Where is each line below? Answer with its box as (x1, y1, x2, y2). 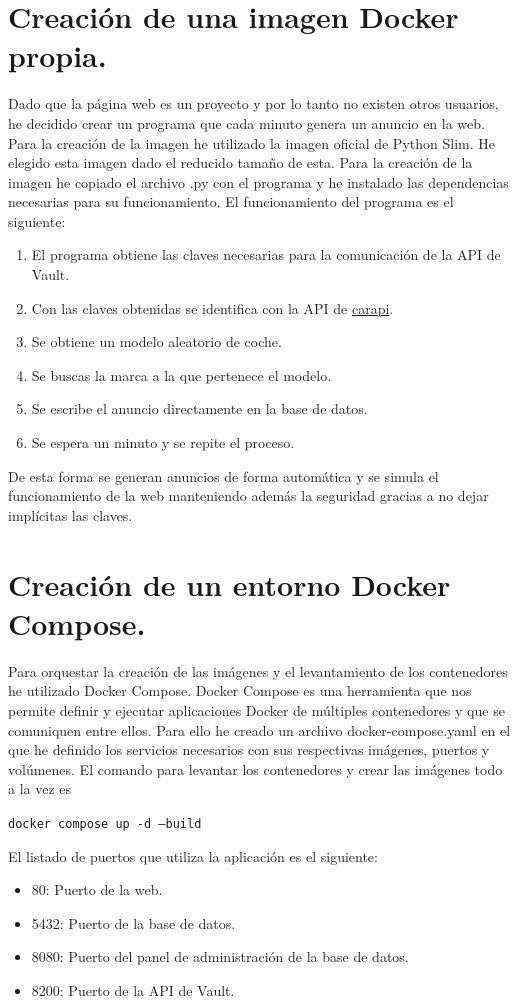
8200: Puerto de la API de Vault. (31, 979, 235, 1000)
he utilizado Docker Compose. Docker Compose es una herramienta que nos (8, 680, 472, 701)
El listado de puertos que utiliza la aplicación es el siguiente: (8, 845, 378, 866)
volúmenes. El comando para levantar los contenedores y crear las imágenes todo (8, 758, 503, 779)
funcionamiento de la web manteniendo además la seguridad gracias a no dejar (8, 485, 489, 506)
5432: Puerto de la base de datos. (31, 912, 236, 933)
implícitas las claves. (8, 504, 133, 525)
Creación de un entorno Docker (8, 563, 451, 604)
